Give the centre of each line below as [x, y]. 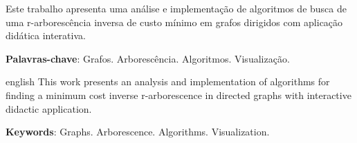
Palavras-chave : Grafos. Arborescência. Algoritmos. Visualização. [148, 58]
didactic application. [49, 108]
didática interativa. [46, 35]
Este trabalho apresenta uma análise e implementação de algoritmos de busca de [176, 8]
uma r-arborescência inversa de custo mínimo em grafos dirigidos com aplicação [174, 22]
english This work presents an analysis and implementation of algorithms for [168, 81]
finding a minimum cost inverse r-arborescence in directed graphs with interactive [178, 95]
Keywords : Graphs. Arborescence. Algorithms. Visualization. [138, 132]
